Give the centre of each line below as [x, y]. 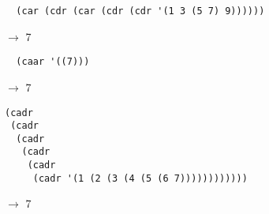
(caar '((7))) [53, 62]
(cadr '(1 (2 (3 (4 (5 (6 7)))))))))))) [140, 178]
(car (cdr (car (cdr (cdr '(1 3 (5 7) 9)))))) [140, 11]
